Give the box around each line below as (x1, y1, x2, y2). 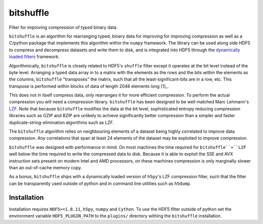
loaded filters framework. (9, 54, 60, 60)
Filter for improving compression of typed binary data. (9, 24, 118, 30)
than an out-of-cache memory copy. (9, 164, 82, 170)
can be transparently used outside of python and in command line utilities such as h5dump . (9, 181, 191, 186)
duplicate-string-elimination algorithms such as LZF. (9, 120, 114, 125)
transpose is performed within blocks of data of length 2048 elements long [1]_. (9, 83, 169, 89)
